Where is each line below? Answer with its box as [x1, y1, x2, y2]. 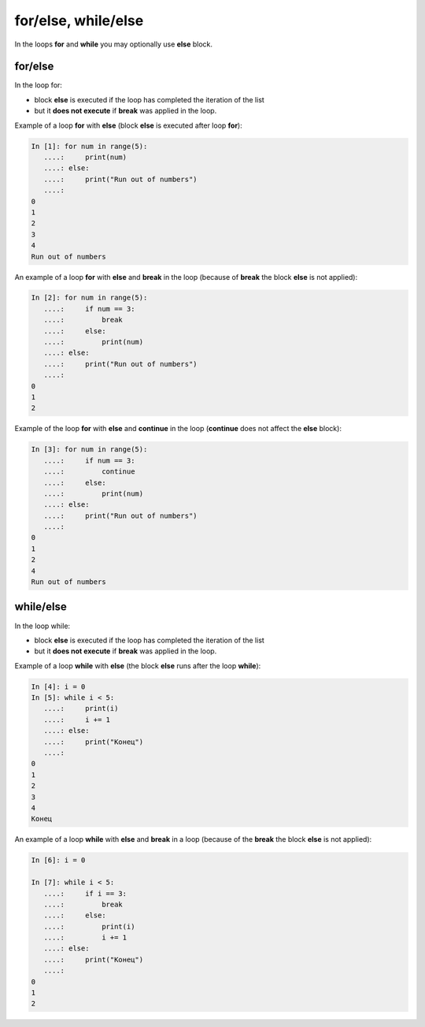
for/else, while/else [14, 12, 144, 29]
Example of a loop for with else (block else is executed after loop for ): [14, 121, 243, 130]
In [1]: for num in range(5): [31, 142, 148, 151]
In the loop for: [14, 80, 63, 90]
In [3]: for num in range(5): [31, 445, 148, 454]
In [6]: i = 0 [31, 856, 86, 865]
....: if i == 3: [43, 889, 128, 898]
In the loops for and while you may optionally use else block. [14, 39, 213, 49]
